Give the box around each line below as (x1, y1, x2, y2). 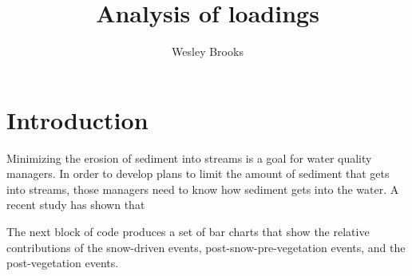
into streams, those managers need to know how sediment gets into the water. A (6, 180, 399, 197)
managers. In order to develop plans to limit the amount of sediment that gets (6, 165, 390, 182)
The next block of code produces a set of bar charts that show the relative (6, 223, 370, 240)
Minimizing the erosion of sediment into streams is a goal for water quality (6, 149, 372, 166)
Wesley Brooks (172, 43, 244, 60)
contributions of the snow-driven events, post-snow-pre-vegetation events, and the (6, 239, 406, 255)
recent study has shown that (6, 196, 145, 213)
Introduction (6, 103, 149, 136)
